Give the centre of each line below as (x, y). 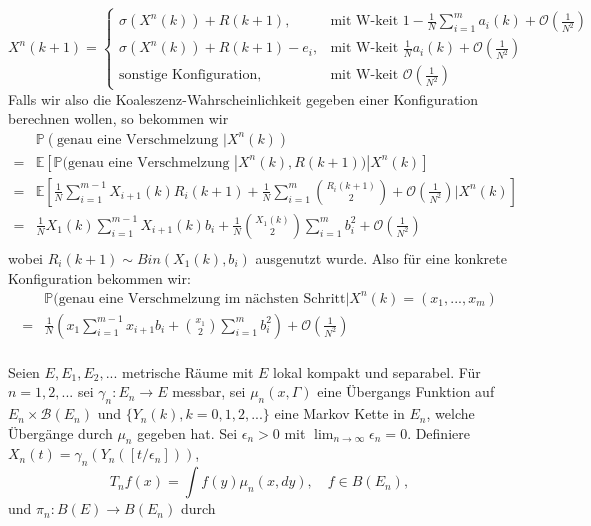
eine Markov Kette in (339, 413)
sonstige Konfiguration (188, 75)
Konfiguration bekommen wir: (99, 277)
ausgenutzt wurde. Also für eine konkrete (381, 257)
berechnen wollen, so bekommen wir (118, 118)
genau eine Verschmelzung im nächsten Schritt (202, 298)
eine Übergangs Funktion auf (406, 391)
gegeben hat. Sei (187, 432)
